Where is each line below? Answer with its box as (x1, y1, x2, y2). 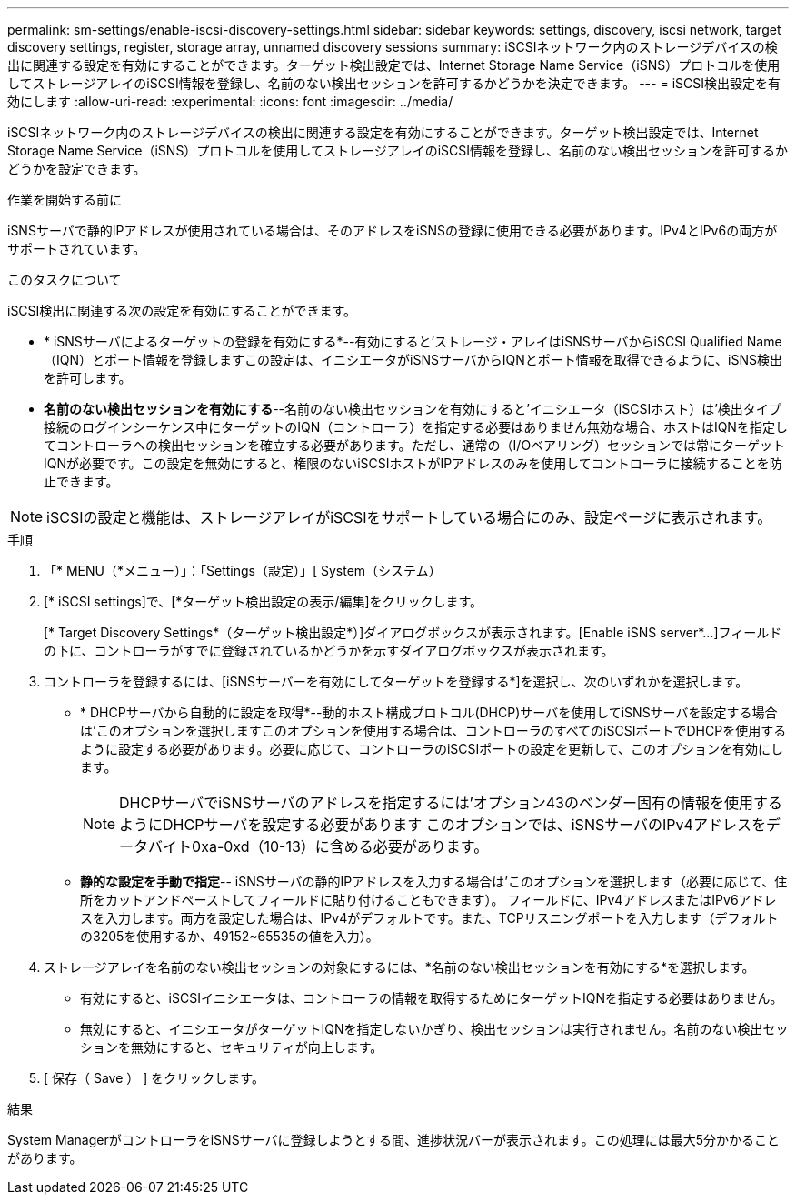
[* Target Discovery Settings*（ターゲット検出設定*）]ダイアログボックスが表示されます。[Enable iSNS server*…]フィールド (44, 625, 782, 640)
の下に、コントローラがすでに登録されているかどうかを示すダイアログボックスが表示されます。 (44, 643, 614, 658)
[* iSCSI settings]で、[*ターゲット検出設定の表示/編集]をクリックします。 (44, 594, 483, 609)
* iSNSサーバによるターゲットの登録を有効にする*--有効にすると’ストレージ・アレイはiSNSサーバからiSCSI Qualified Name (44, 334, 782, 349)
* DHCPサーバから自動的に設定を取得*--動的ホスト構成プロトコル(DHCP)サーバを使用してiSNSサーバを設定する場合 (80, 705, 778, 720)
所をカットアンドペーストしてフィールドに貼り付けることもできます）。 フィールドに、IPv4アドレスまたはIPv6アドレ (80, 892, 777, 907)
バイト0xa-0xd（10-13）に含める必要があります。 (148, 837, 489, 856)
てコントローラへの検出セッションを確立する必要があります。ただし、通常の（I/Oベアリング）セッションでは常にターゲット (44, 437, 786, 453)
